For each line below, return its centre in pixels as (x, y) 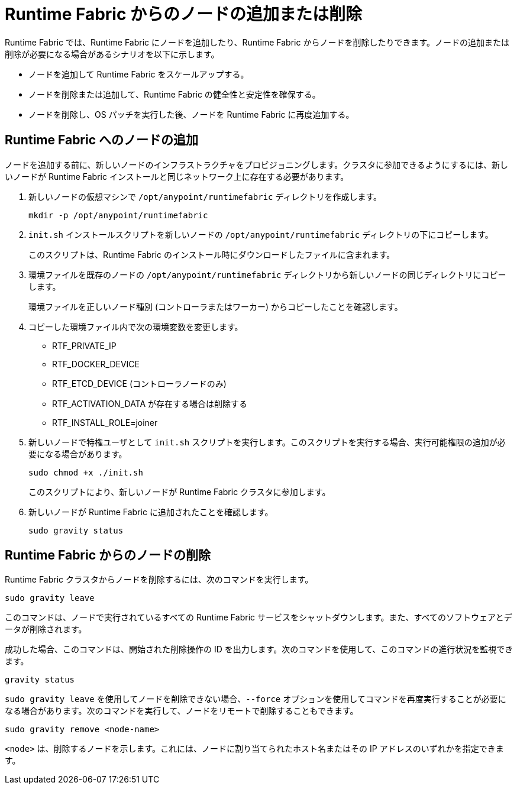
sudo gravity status (76, 530)
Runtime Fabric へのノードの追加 (102, 140)
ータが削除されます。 (46, 629)
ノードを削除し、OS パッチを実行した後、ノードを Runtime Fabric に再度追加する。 (191, 114)
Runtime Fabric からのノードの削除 (108, 555)
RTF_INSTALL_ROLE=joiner (105, 422)
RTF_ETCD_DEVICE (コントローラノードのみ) (139, 383)
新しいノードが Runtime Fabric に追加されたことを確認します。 (151, 512)
